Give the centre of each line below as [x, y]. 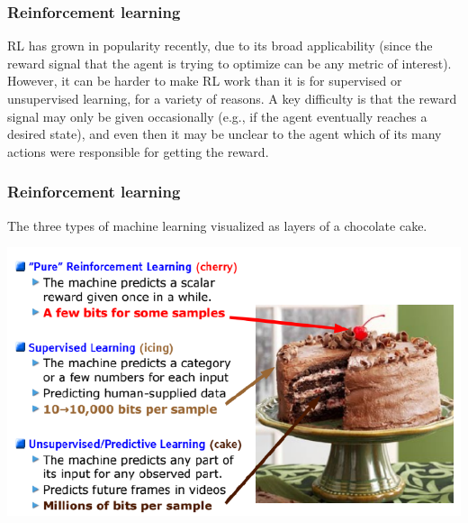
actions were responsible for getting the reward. [138, 151]
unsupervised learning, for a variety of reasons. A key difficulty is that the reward [232, 98]
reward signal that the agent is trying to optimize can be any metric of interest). [229, 63]
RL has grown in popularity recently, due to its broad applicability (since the [220, 46]
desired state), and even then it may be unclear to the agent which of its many [225, 134]
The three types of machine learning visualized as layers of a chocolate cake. [217, 225]
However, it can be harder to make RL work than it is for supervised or [205, 81]
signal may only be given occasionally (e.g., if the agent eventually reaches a [217, 116]
